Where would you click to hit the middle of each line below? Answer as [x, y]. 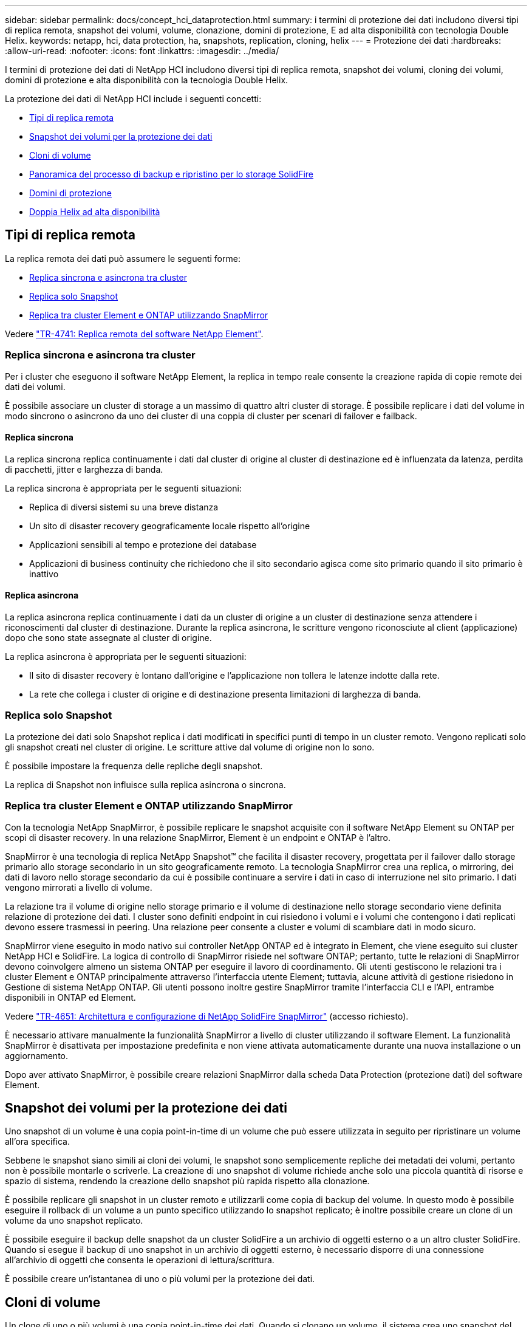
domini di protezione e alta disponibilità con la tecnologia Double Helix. [147, 80]
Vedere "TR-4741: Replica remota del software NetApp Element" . [134, 334]
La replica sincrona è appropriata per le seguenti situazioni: [123, 488]
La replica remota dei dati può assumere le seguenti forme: [123, 258]
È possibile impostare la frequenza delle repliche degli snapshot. [134, 766]
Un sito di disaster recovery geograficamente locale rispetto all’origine [170, 526]
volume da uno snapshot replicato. [74, 1221]
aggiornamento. [37, 1055]
